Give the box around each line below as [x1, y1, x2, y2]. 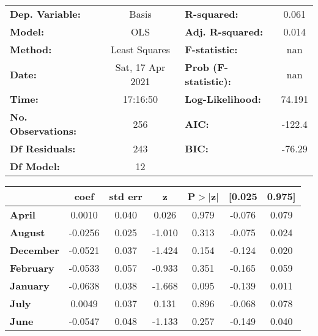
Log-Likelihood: [185, 92, 261, 106]
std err [109, 189, 142, 203]
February [10, 261, 54, 275]
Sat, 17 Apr [115, 60, 166, 74]
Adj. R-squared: [185, 24, 264, 39]
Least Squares [111, 42, 170, 56]
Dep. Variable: [10, 7, 81, 21]
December [10, 243, 59, 257]
